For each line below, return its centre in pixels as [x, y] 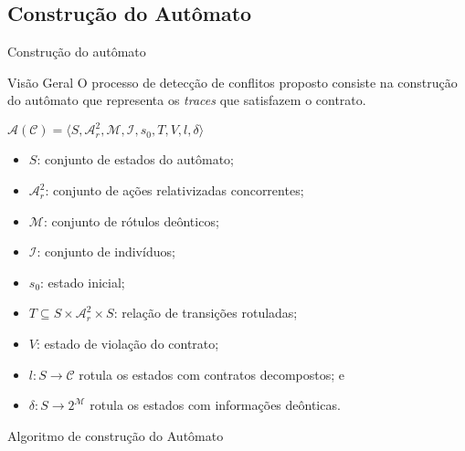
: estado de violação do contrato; [127, 344]
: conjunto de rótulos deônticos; [131, 220]
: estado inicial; [83, 282]
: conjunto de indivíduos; [106, 252]
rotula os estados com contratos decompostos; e [211, 374]
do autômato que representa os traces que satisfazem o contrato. [187, 100]
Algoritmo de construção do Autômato [116, 435]
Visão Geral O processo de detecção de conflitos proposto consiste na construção [232, 82]
